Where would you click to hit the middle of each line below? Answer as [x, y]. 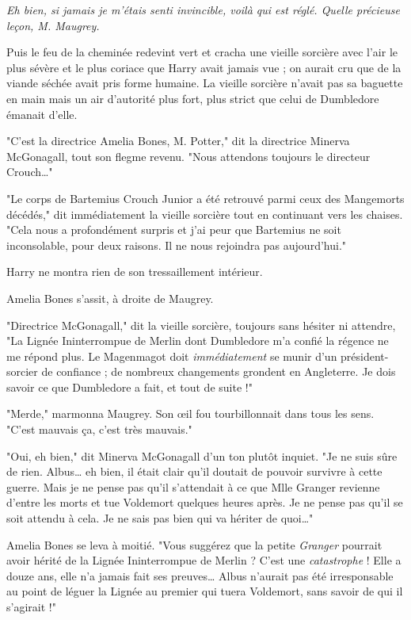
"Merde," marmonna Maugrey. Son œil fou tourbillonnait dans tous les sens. [190, 413]
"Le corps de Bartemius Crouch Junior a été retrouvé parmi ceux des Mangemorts [205, 198]
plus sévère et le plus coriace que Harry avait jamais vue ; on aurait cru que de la [204, 67]
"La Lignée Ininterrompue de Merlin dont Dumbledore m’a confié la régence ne [198, 341]
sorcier [22, 371]
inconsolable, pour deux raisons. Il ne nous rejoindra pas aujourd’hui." [177, 245]
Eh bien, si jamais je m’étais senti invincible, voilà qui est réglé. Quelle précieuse [203, 10]
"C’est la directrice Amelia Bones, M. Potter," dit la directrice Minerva [178, 141]
